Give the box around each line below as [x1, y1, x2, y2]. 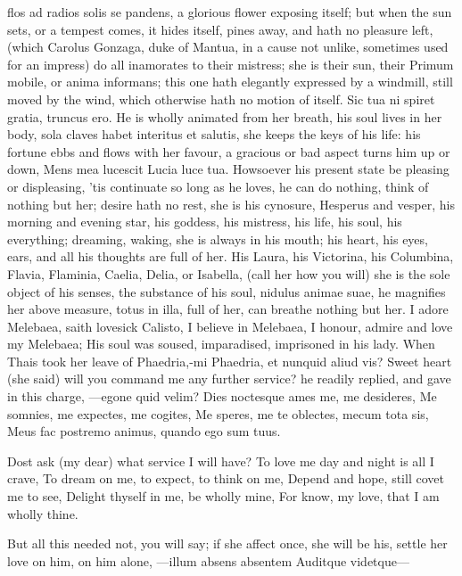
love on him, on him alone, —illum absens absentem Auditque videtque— [7, 551, 409, 570]
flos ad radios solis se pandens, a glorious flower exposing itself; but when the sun [7, 3, 452, 21]
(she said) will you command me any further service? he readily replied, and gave [7, 369, 451, 388]
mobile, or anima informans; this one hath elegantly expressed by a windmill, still [7, 72, 453, 91]
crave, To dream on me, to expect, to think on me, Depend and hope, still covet [7, 469, 444, 488]
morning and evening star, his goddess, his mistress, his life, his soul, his [7, 212, 402, 231]
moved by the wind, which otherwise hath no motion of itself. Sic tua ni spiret [7, 89, 435, 108]
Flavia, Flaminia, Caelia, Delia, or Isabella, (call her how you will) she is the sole [7, 264, 450, 283]
